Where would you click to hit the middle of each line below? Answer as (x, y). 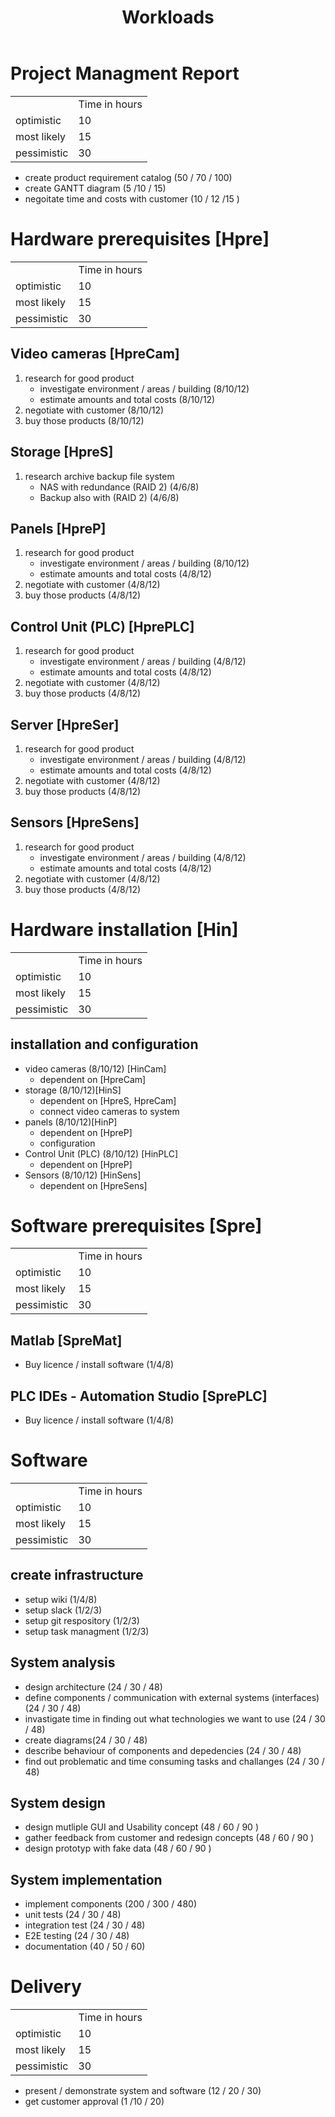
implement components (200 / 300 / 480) (110, 1904)
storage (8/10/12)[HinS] (73, 1090)
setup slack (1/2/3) (63, 1610)
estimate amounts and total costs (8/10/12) (127, 399)
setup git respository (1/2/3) (82, 1620)
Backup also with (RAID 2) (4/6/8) (109, 497)
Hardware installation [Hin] (124, 929)
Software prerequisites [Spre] (136, 1225)
